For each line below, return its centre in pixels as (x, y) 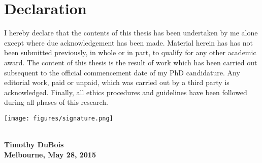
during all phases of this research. (56, 102)
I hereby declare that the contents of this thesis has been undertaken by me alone (131, 33)
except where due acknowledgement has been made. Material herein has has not (128, 42)
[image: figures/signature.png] (59, 118)
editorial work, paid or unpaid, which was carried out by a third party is (117, 82)
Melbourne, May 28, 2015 (50, 154)
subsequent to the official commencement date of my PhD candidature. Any (122, 72)
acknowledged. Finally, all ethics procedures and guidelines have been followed (126, 92)
